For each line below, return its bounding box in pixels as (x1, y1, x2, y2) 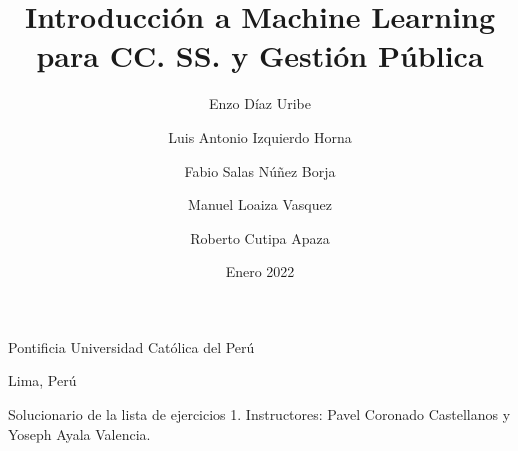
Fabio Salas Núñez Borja (184, 160, 336, 181)
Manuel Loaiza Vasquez (188, 194, 332, 215)
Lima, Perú (8, 370, 77, 391)
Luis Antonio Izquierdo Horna (168, 126, 352, 147)
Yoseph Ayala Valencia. (8, 423, 151, 444)
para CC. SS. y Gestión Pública (36, 35, 484, 76)
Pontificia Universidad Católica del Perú (8, 336, 255, 357)
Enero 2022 (225, 261, 295, 282)
